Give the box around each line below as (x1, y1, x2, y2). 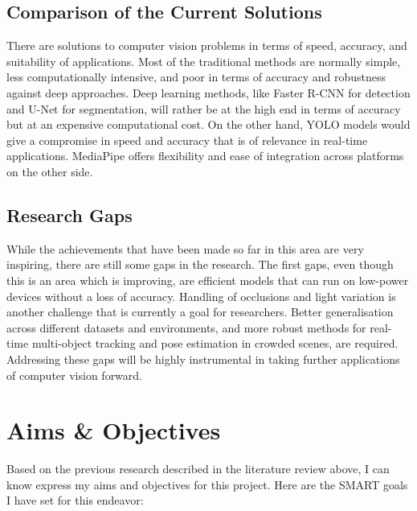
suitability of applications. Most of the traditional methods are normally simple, (6, 52, 401, 69)
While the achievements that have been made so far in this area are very (6, 240, 364, 257)
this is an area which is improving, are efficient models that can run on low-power (6, 271, 409, 288)
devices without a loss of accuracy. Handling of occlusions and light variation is (6, 287, 396, 304)
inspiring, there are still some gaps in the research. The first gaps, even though (6, 256, 394, 273)
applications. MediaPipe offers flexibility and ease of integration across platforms (6, 147, 404, 164)
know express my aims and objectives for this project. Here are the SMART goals (6, 476, 408, 492)
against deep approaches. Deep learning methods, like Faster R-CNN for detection (6, 84, 411, 101)
